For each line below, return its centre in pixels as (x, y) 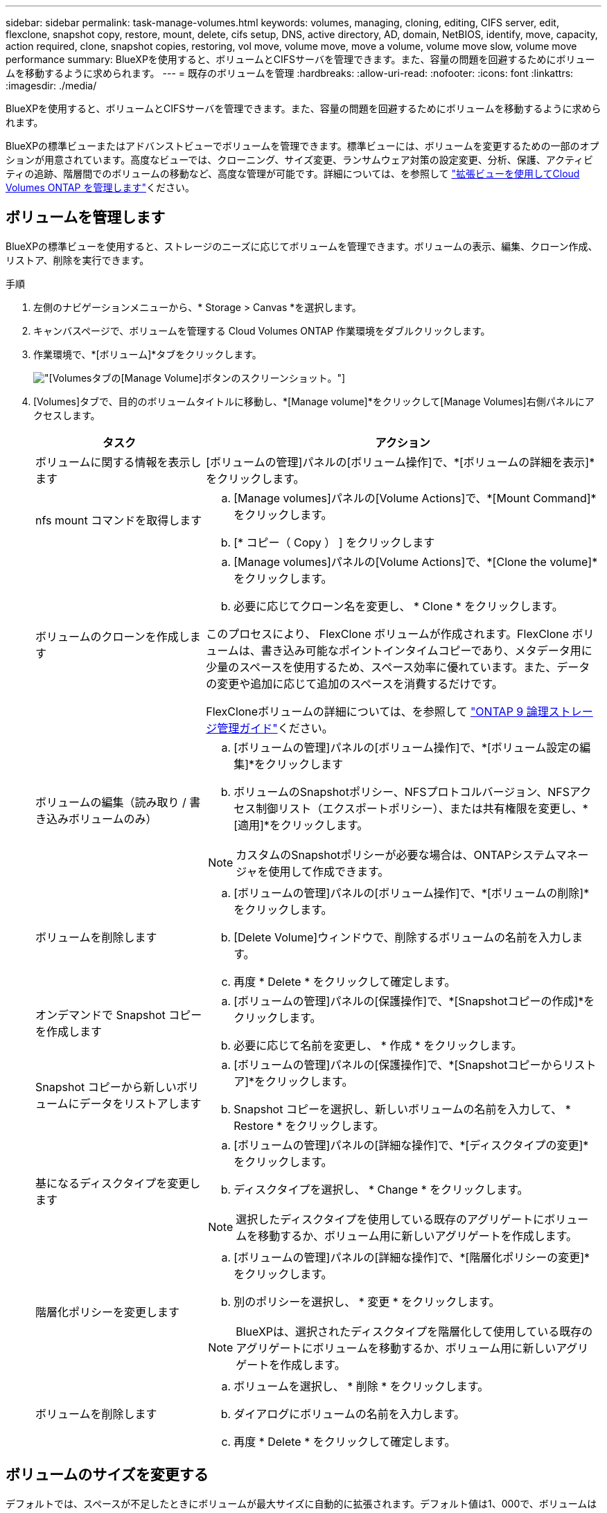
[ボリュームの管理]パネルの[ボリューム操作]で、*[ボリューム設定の (407, 747)
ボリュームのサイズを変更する (107, 1475)
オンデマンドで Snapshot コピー (119, 1015)
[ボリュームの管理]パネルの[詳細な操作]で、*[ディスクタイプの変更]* (411, 1145)
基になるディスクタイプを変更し (118, 1183)
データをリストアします (140, 1103)
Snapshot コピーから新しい (106, 1087)
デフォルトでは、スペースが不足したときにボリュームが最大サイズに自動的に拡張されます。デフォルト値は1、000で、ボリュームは (301, 1503)
